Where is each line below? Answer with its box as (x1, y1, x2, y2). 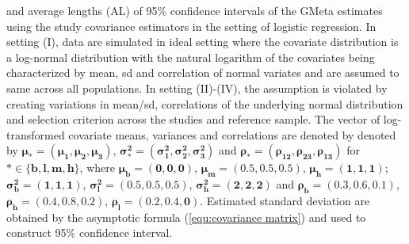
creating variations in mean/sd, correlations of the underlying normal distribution (6, 95, 403, 112)
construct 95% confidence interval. (6, 224, 173, 241)
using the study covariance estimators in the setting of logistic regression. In (6, 17, 377, 34)
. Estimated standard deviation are (200, 192, 370, 208)
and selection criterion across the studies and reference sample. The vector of (6, 111, 380, 128)
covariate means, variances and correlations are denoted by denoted (68, 126, 396, 143)
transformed (6, 126, 65, 143)
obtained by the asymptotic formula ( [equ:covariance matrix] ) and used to (6, 208, 366, 225)
